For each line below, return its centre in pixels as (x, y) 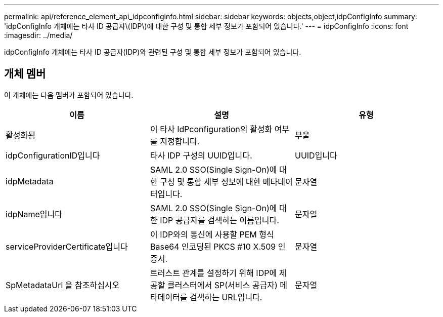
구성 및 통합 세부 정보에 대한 (210, 182)
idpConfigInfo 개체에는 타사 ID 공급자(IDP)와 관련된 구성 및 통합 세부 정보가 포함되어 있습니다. (153, 52)
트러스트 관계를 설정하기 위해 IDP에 (213, 273)
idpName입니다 (34, 214)
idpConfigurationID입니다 (53, 155)
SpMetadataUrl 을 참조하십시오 (63, 285)
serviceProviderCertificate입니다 (67, 246)
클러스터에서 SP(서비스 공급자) (222, 285)
